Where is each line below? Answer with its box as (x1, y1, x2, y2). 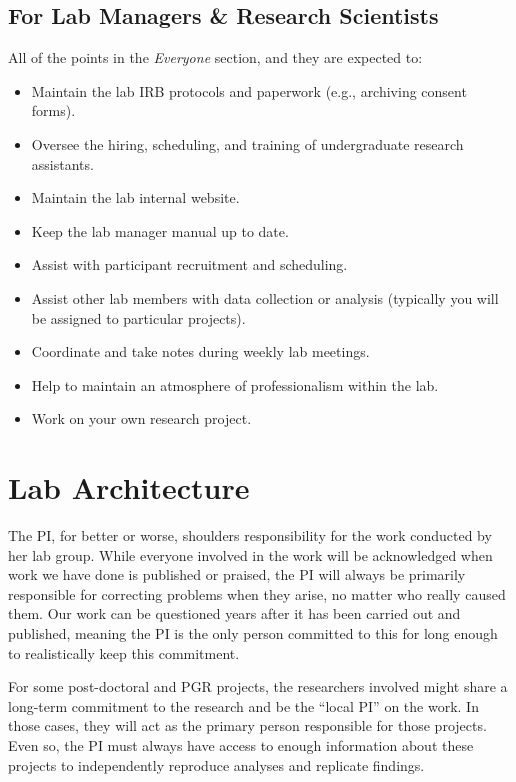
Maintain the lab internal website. (31, 187, 240, 208)
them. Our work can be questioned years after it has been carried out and (8, 603, 461, 624)
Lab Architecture (8, 467, 250, 508)
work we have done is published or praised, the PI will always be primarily (8, 564, 466, 585)
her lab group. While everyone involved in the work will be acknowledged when (8, 544, 493, 565)
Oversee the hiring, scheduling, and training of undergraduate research (31, 133, 464, 154)
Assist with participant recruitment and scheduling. (31, 254, 348, 275)
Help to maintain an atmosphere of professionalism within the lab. (31, 374, 439, 395)
